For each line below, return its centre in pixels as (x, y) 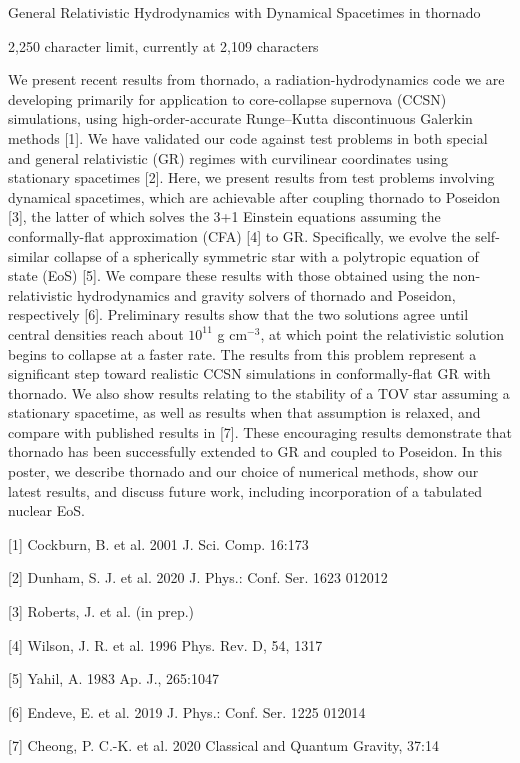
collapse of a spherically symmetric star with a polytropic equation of (266, 255)
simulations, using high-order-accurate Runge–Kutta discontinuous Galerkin (240, 118)
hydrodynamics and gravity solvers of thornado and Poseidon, (266, 294)
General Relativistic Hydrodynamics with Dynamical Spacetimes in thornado (244, 12)
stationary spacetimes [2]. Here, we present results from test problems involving (251, 177)
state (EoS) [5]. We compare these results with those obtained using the (228, 275)
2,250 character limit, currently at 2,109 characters (163, 45)
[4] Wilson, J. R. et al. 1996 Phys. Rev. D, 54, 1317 (165, 644)
